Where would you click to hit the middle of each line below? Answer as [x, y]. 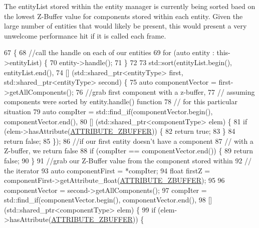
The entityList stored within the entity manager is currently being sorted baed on [130, 6]
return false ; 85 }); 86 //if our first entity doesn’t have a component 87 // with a [129, 141]
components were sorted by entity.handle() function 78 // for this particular [121, 101]
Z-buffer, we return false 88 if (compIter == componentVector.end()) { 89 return [128, 151]
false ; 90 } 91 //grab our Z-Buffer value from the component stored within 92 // [128, 160]
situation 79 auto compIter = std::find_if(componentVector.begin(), [108, 111]
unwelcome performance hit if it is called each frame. [85, 35]
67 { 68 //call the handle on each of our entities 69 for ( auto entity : [109, 52]
